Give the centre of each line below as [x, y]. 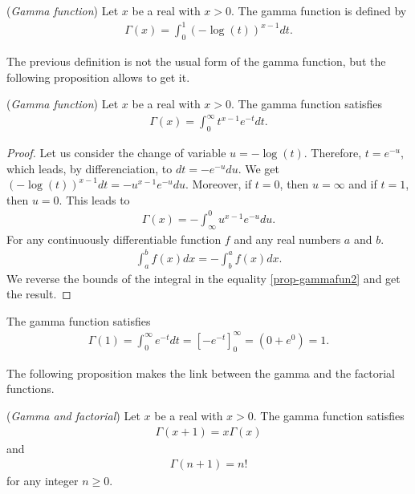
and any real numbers [287, 239]
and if [363, 184]
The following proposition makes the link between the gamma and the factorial [201, 373]
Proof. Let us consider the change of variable [116, 153]
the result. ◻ [39, 294]
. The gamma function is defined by [319, 10]
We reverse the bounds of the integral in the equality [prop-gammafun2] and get [203, 278]
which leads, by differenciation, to [90, 168]
